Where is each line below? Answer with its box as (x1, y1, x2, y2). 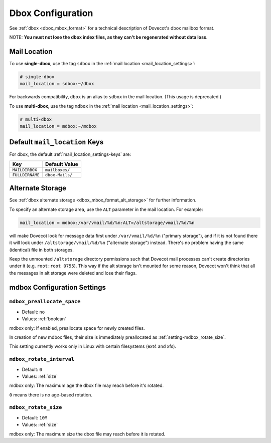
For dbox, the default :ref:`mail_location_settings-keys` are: (9, 151, 131, 157)
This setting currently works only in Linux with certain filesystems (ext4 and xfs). (9, 343, 177, 349)
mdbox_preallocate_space (9, 298, 81, 305)
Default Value (45, 160, 79, 167)
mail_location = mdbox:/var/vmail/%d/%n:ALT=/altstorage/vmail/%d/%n (20, 219, 195, 226)
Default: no (22, 309, 45, 315)
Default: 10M (22, 414, 48, 420)
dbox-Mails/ (45, 172, 73, 177)
